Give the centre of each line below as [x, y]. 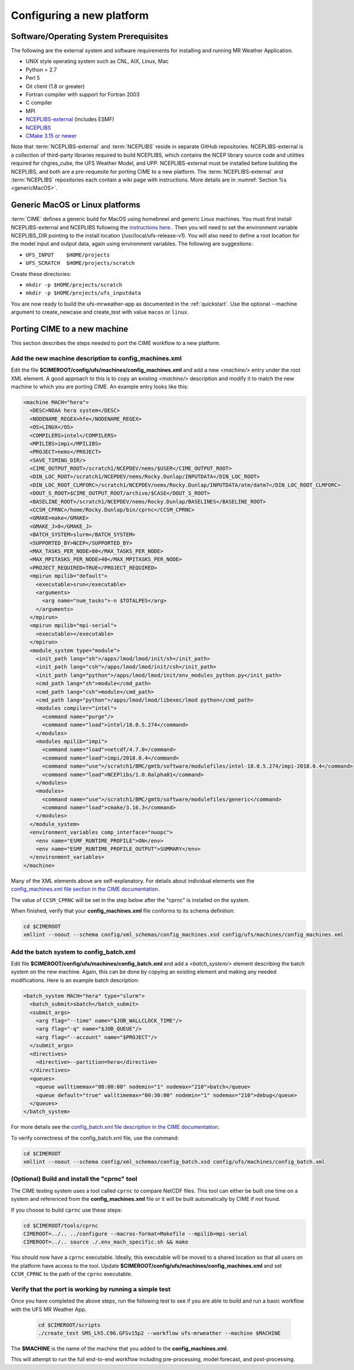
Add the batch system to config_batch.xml [73, 952]
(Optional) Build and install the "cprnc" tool [74, 1179]
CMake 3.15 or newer [51, 135]
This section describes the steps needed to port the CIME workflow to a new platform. [116, 343]
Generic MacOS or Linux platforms [76, 205]
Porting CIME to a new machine [70, 329]
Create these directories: [41, 274]
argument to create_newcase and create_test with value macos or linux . [100, 312]
